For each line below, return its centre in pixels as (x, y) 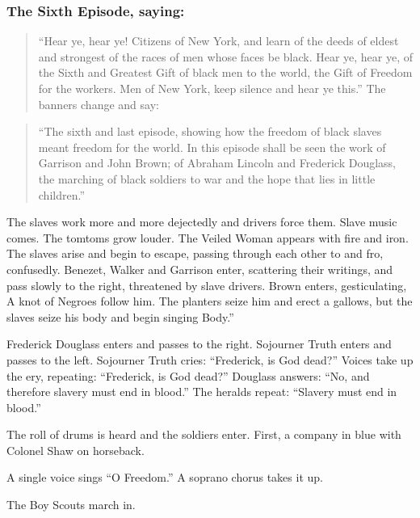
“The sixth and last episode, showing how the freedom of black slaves (210, 131)
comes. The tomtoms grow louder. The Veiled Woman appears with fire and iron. (208, 237)
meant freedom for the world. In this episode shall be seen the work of (212, 147)
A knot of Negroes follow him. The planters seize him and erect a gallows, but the (210, 301)
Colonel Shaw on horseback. (76, 450)
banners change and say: (99, 104)
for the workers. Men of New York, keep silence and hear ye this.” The (212, 88)
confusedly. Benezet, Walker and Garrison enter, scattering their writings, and (200, 269)
